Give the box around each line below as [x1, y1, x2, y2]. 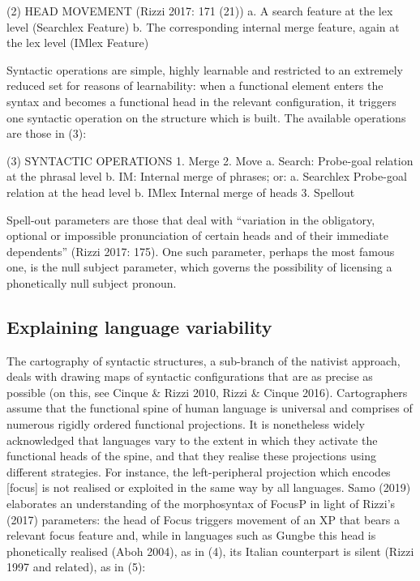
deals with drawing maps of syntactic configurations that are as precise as [6, 368, 373, 385]
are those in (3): [6, 125, 87, 142]
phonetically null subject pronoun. [6, 274, 177, 291]
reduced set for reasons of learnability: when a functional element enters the [6, 77, 384, 94]
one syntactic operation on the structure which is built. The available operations [6, 109, 406, 126]
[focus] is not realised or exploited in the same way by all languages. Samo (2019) [6, 479, 411, 496]
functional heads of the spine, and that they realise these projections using [6, 447, 376, 464]
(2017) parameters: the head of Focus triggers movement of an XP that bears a [6, 511, 401, 528]
